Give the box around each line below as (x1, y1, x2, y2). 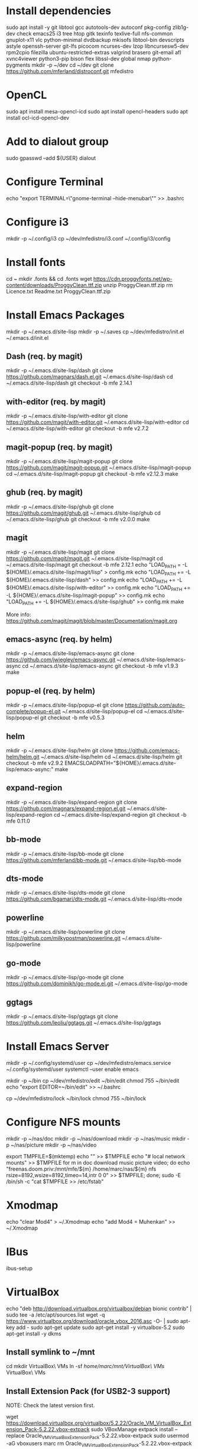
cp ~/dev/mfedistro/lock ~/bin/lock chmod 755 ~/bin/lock (6, 1094, 147, 1102)
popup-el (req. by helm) (6, 685, 96, 696)
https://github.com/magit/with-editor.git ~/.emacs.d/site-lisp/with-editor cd (6, 418, 189, 426)
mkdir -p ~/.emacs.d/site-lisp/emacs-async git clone (6, 650, 135, 657)
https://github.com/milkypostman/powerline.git (6, 935, 121, 942)
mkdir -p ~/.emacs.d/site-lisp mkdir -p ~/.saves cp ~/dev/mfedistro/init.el (6, 328, 184, 335)
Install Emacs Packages (6, 308, 125, 321)
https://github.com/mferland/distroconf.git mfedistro (6, 67, 134, 74)
